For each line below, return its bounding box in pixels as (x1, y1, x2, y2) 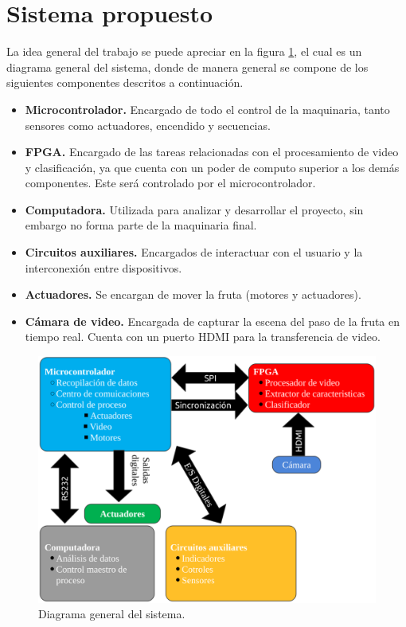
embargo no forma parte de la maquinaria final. (25, 217, 257, 233)
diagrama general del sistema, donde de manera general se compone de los (6, 58, 369, 75)
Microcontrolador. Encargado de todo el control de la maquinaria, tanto (25, 100, 390, 117)
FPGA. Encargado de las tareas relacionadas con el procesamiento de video (25, 143, 399, 160)
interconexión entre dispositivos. (25, 259, 182, 276)
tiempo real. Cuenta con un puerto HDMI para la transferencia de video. (25, 328, 381, 345)
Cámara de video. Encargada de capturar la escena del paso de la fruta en (25, 312, 400, 329)
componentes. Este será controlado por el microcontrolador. (25, 174, 316, 191)
